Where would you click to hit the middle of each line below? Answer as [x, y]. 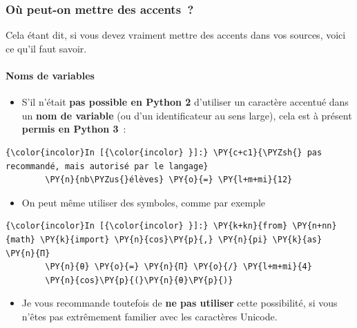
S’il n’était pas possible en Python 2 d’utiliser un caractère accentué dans [185, 102]
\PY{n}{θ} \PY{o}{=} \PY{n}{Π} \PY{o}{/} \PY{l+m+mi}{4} [178, 267]
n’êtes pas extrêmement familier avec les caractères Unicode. [149, 316]
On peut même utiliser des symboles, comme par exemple [144, 202]
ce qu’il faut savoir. [46, 48]
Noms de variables [50, 75]
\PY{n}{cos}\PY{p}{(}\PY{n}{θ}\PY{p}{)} [139, 280]
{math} [20, 239]
